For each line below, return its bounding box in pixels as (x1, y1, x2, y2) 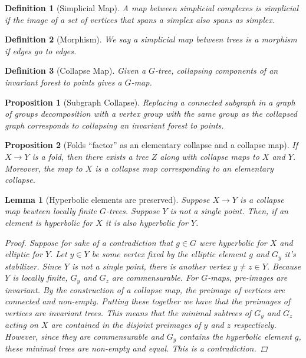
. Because (266, 260, 301, 272)
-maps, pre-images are (208, 271, 288, 284)
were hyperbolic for (199, 236, 267, 248)
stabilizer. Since (5, 260, 61, 272)
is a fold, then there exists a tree (32, 150, 149, 162)
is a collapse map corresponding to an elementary (95, 162, 274, 174)
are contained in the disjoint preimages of (51, 318, 201, 331)
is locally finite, (12, 271, 68, 284)
